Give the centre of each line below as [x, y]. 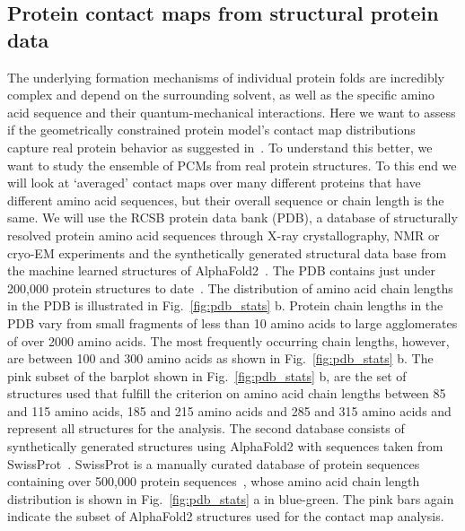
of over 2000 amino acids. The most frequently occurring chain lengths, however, [228, 340]
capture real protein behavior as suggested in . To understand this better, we [220, 147]
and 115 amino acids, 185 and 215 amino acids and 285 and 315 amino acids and [229, 410]
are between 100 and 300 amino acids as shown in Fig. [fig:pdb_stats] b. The [220, 358]
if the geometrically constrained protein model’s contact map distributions [211, 130]
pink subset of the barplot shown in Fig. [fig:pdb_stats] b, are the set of [207, 375]
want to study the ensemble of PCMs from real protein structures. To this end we [232, 165]
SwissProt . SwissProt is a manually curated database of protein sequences [214, 463]
